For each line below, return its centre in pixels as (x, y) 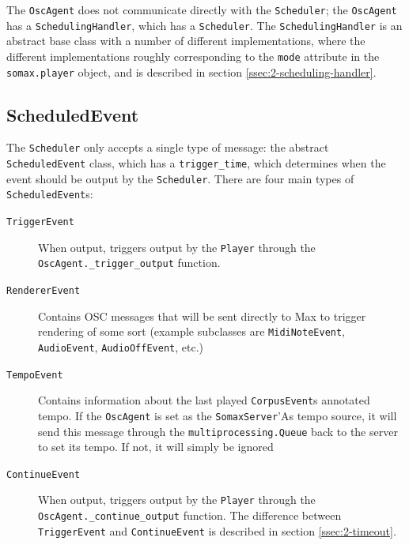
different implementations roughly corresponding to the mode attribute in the (193, 56)
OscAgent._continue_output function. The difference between (190, 515)
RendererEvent (44, 291)
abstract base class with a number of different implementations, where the (186, 41)
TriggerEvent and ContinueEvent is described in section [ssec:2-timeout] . (217, 530)
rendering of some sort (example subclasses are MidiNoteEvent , (192, 331)
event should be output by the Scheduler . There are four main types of (180, 178)
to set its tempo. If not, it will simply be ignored (156, 447)
